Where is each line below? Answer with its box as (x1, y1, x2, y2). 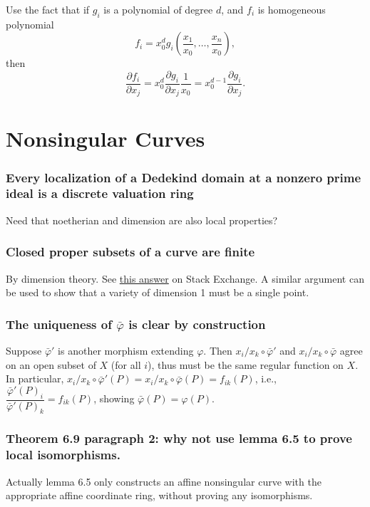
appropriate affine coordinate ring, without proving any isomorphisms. (6, 488, 313, 503)
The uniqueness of (6, 315, 112, 333)
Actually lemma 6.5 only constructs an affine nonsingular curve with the (6, 474, 322, 488)
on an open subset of (6, 357, 96, 372)
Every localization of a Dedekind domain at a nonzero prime (6, 168, 361, 186)
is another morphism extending (58, 343, 194, 357)
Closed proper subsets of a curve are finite (6, 243, 255, 261)
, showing (93, 391, 135, 406)
